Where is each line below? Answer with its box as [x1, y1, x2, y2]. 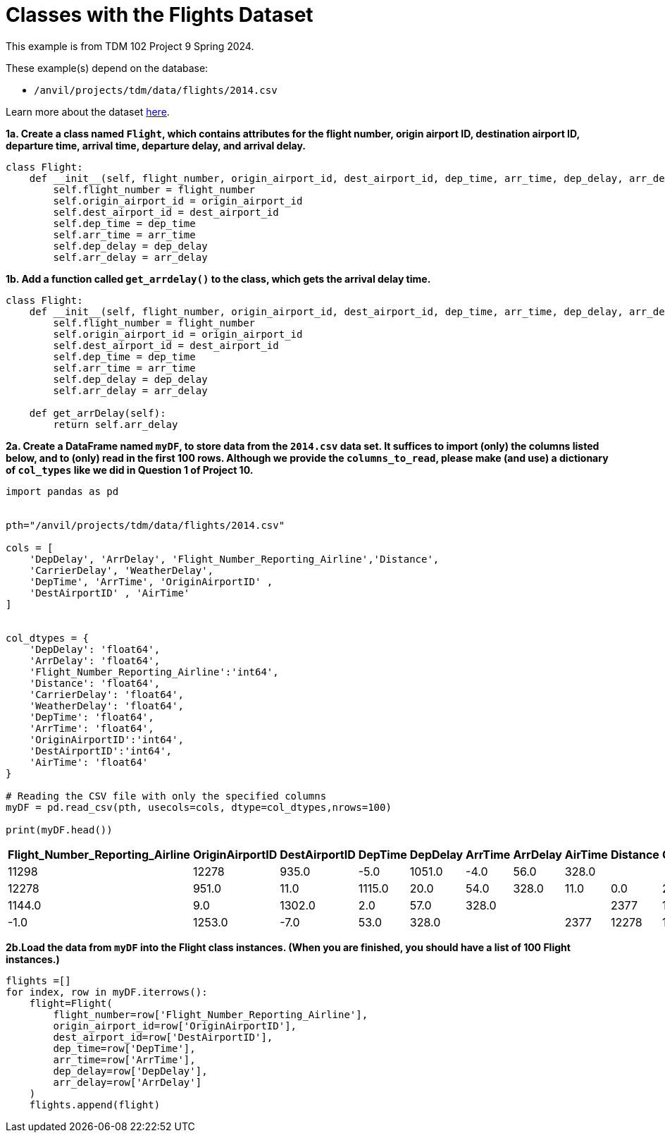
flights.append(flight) [29, 1099, 161, 1111]
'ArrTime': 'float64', [29, 722, 154, 734]
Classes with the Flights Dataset [6, 3, 313, 27]
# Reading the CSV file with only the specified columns [6, 790, 327, 802]
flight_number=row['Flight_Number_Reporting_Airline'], [53, 1008, 368, 1020]
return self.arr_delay [53, 418, 178, 430]
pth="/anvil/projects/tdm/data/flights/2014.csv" [6, 519, 285, 531]
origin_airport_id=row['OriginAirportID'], [53, 1020, 297, 1032]
